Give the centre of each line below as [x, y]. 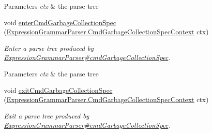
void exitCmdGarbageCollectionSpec [58, 90]
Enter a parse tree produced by [49, 48]
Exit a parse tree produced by [47, 115]
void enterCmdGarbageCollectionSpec [60, 22]
